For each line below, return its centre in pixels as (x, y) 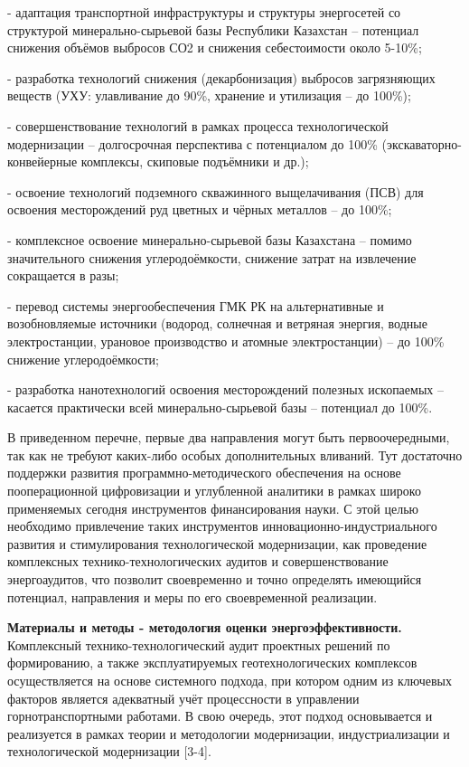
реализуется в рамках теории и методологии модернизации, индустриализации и (229, 733)
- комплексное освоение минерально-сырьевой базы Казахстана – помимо (210, 239)
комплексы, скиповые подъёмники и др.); (195, 161)
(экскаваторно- (422, 143)
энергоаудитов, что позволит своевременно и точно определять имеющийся (215, 579)
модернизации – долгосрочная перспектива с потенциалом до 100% (192, 143)
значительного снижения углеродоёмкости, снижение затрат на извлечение (212, 257)
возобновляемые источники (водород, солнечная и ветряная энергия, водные (217, 323)
